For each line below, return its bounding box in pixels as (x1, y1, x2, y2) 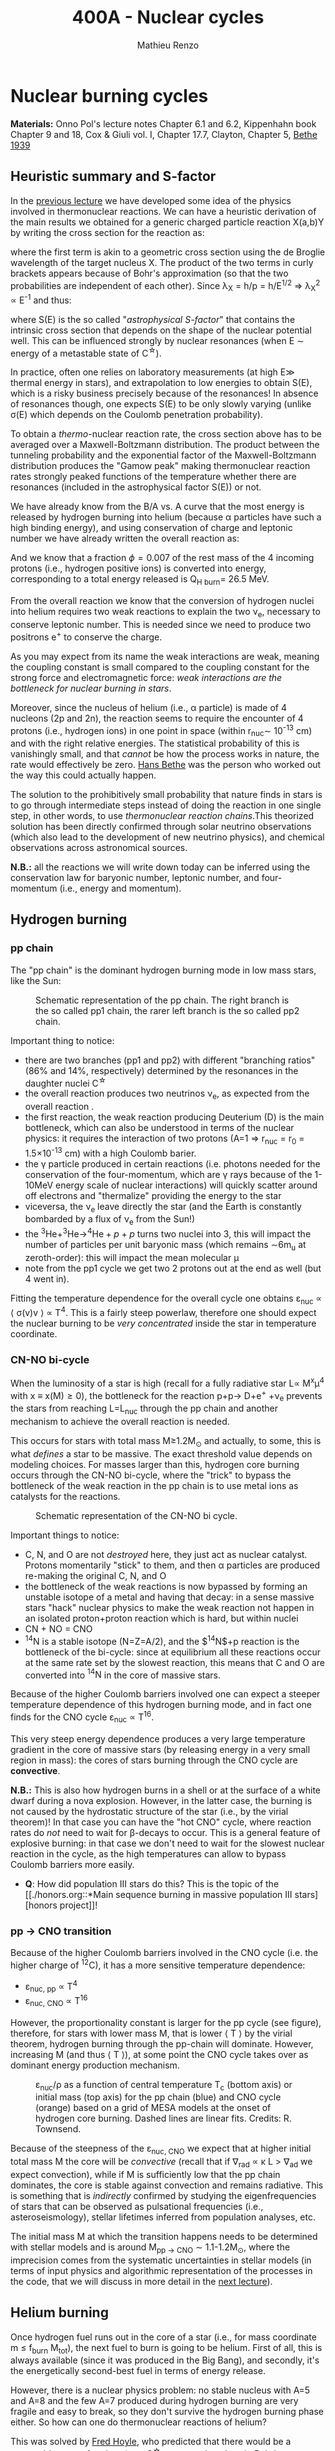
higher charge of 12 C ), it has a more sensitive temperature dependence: (10, 1957, 306, 1971)
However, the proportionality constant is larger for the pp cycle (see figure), (10, 2016, 322, 2028)
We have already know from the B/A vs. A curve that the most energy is (10, 501, 305, 513)
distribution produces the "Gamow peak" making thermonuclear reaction (10, 460, 311, 472)
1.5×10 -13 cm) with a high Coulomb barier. (24, 1145, 197, 1159)
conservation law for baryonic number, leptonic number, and (10, 871, 260, 883)
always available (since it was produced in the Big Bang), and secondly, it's (10, 2354, 320, 2366)
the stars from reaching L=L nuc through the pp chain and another (10, 1402, 279, 1417)
